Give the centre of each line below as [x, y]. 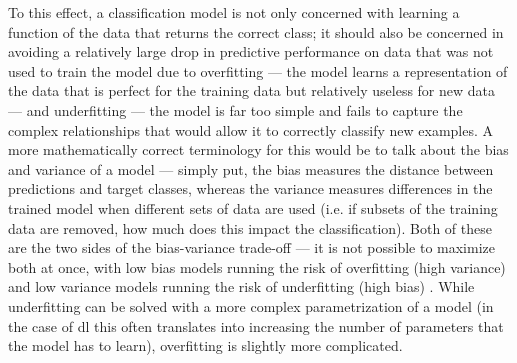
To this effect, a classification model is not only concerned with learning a [234, 12]
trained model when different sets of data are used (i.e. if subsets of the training [253, 207]
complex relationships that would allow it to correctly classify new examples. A [251, 129]
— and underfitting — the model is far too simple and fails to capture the [235, 109]
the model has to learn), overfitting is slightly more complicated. [205, 345]
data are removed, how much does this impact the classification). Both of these [250, 227]
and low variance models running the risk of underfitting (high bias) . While [241, 286]
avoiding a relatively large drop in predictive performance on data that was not [251, 51]
